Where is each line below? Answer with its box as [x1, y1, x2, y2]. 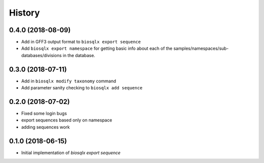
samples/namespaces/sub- [173, 45, 229, 51]
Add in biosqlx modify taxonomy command [21, 78, 116, 84]
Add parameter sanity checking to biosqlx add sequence [21, 85, 143, 91]
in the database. [63, 52, 95, 58]
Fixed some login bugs [21, 110, 67, 117]
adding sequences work [21, 124, 70, 130]
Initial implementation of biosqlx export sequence [21, 149, 121, 156]
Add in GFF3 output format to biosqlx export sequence [21, 39, 141, 45]
